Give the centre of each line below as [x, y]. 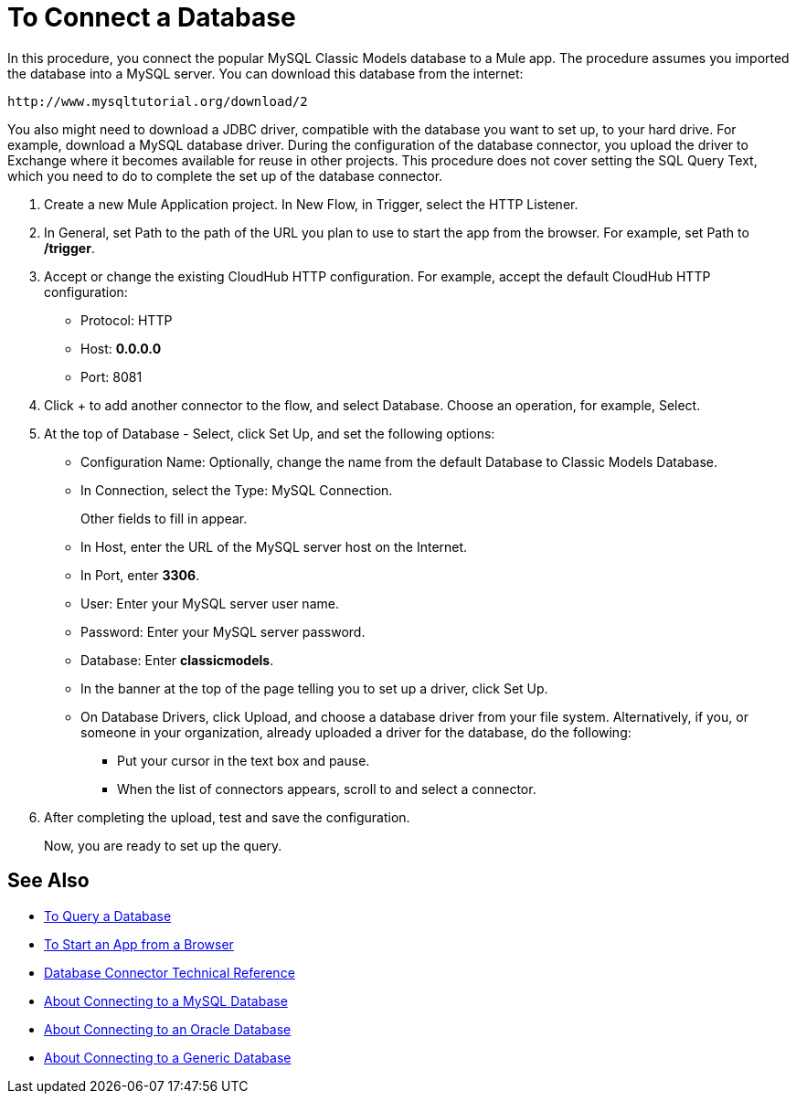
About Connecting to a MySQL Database [166, 1000]
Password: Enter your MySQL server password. [223, 631]
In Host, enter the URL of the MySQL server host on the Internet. [274, 546]
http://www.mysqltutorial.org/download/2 [158, 101]
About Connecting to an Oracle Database [168, 1029]
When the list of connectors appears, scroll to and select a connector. [327, 789]
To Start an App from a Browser [139, 944]
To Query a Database [108, 916]
